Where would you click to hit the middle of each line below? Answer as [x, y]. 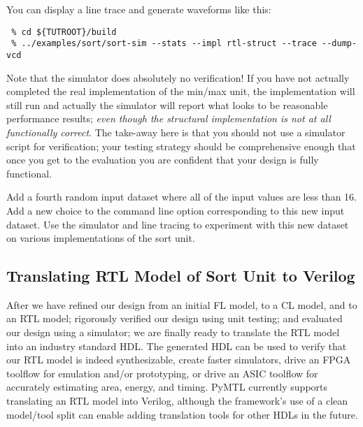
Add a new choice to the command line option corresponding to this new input [176, 210]
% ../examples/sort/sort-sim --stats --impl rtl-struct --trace [164, 44]
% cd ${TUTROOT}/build [64, 32]
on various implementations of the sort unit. [101, 238]
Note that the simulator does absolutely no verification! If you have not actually [178, 77]
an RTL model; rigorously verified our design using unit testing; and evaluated [175, 318]
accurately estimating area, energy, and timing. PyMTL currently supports [167, 387]
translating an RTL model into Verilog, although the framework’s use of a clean [177, 401]
